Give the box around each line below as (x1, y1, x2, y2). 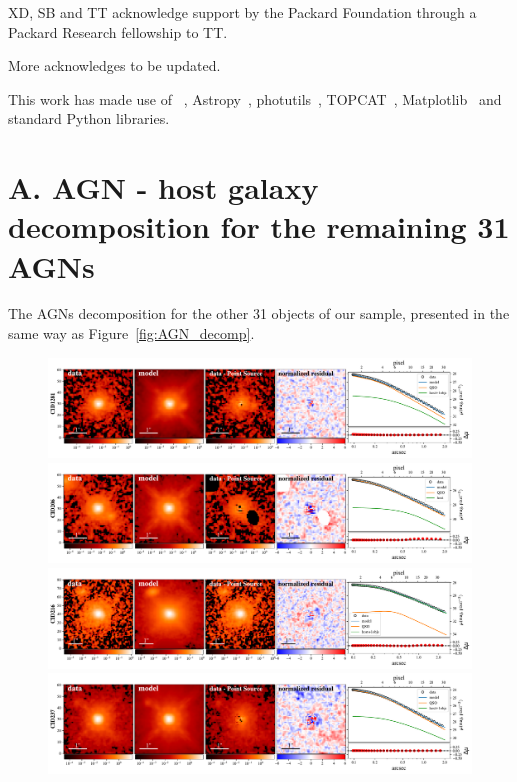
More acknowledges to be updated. (8, 55, 221, 76)
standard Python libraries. (8, 108, 170, 129)
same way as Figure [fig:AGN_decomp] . (8, 323, 255, 344)
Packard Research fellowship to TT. (8, 21, 228, 42)
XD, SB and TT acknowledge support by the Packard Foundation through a (8, 2, 477, 22)
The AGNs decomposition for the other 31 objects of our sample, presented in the (8, 303, 510, 324)
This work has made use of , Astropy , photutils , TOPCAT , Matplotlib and (8, 88, 502, 109)
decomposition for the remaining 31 (8, 206, 510, 247)
